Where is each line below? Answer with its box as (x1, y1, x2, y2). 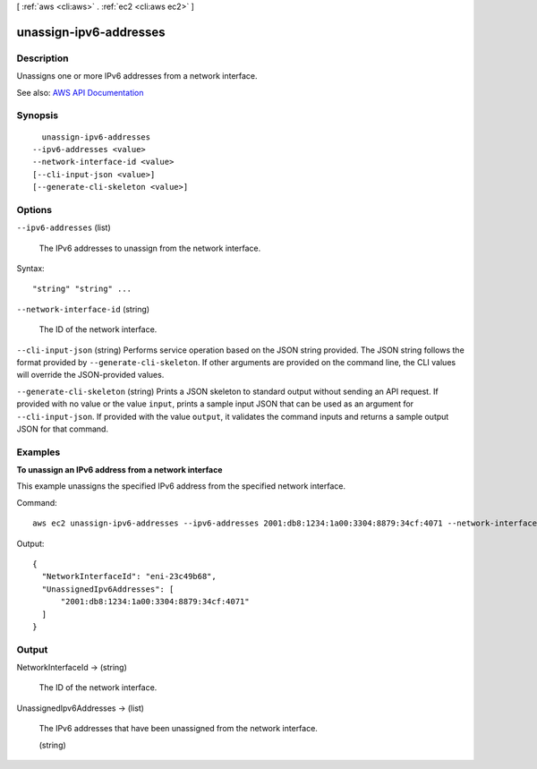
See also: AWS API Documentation (16, 87, 144, 98)
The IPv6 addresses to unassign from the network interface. (38, 243, 261, 253)
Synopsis (16, 109, 58, 122)
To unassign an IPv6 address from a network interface (16, 465, 223, 475)
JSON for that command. (16, 423, 109, 434)
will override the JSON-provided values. (16, 370, 165, 380)
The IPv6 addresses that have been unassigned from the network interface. (38, 723, 318, 734)
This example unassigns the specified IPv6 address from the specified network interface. (16, 481, 346, 491)
